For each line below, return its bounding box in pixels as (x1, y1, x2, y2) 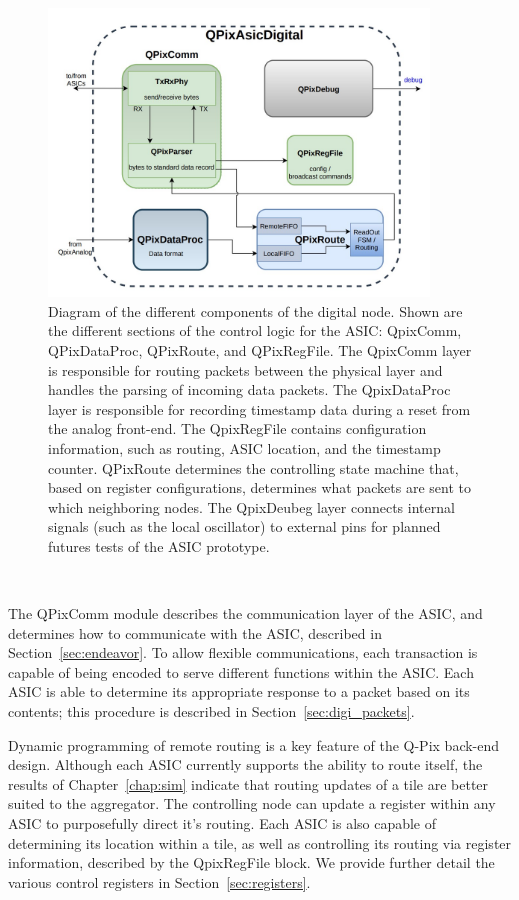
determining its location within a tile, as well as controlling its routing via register (8, 832, 512, 853)
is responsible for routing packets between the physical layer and (48, 359, 443, 380)
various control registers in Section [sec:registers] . (8, 871, 311, 892)
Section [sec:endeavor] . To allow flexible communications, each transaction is (8, 642, 478, 663)
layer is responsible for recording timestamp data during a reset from (48, 398, 471, 419)
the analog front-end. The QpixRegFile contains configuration (48, 418, 427, 439)
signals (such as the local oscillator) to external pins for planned (48, 516, 441, 537)
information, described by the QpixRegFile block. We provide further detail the (8, 852, 495, 873)
